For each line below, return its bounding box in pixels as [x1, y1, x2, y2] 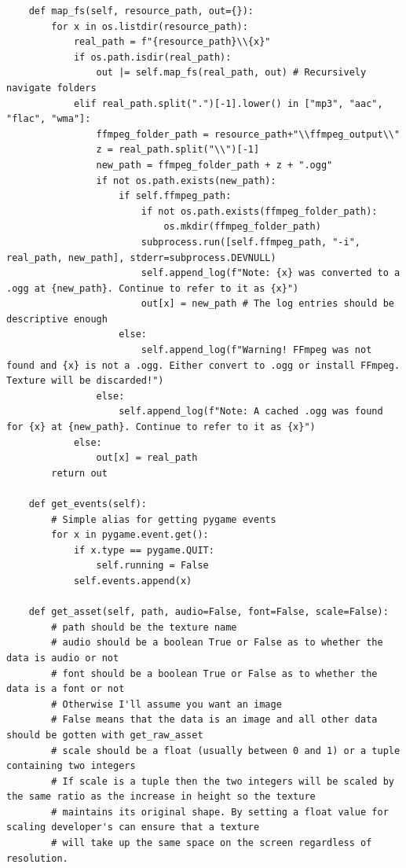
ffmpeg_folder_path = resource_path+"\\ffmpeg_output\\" [96, 128, 401, 140]
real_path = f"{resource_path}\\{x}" [73, 36, 271, 48]
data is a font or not [6, 683, 125, 695]
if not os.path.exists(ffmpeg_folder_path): [141, 205, 378, 217]
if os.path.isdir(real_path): [73, 51, 232, 63]
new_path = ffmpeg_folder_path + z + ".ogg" [96, 159, 333, 171]
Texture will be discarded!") [6, 375, 164, 387]
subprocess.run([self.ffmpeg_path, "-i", [141, 236, 361, 248]
